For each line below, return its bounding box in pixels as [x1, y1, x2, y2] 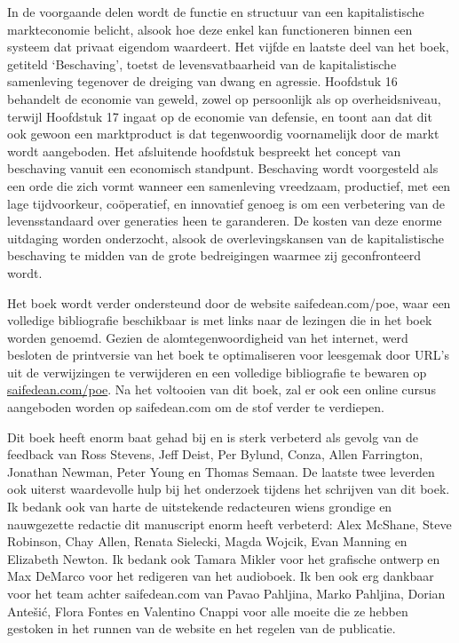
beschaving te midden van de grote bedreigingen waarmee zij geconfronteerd [7, 246, 422, 265]
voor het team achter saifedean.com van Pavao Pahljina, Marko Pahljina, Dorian [7, 584, 446, 602]
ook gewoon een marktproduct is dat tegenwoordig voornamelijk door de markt [7, 124, 439, 143]
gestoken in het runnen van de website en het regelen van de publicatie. [7, 619, 396, 638]
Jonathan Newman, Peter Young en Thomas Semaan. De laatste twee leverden [7, 462, 435, 480]
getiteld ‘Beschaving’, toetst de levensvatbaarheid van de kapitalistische [7, 54, 397, 73]
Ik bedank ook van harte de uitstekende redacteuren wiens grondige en [7, 497, 392, 516]
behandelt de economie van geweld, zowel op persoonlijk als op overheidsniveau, [7, 89, 441, 107]
